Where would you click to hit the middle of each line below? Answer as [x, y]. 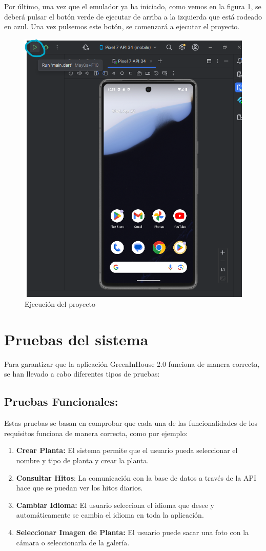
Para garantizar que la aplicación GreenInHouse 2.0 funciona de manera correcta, [132, 363]
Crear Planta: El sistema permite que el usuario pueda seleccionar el [127, 450]
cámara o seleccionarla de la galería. [73, 542]
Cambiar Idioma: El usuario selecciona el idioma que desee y [115, 505]
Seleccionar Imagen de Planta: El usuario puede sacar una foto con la [132, 532]
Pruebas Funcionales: [61, 401]
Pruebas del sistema [76, 339]
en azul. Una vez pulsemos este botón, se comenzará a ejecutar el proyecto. [122, 26]
